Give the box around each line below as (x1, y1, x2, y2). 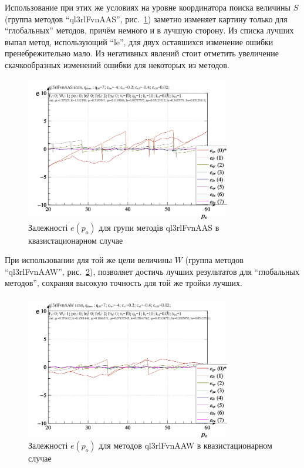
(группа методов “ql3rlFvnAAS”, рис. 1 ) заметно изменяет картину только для (5, 12, 288, 25)
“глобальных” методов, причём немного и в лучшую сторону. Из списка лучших (5, 24, 294, 36)
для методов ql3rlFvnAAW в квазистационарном (99, 439, 272, 452)
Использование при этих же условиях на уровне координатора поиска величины (5, 1, 291, 13)
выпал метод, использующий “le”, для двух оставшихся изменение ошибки (5, 35, 273, 48)
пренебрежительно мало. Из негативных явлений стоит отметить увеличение (5, 47, 279, 59)
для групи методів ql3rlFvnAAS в (99, 221, 219, 233)
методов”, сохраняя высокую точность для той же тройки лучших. (5, 277, 242, 289)
